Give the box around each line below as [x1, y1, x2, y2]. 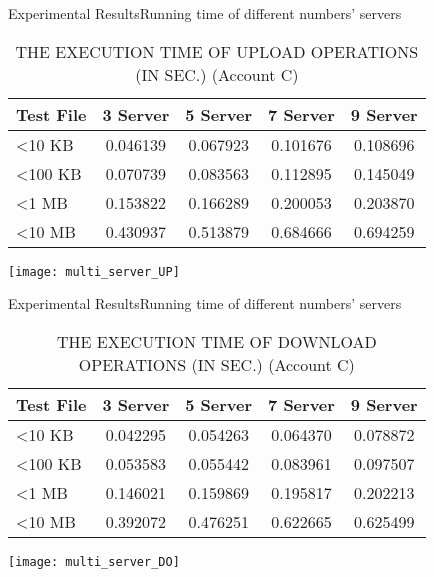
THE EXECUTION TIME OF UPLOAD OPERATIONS [15, 39, 419, 63]
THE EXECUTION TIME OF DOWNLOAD [57, 329, 377, 353]
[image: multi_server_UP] [8, 264, 180, 279]
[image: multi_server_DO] [8, 554, 180, 569]
